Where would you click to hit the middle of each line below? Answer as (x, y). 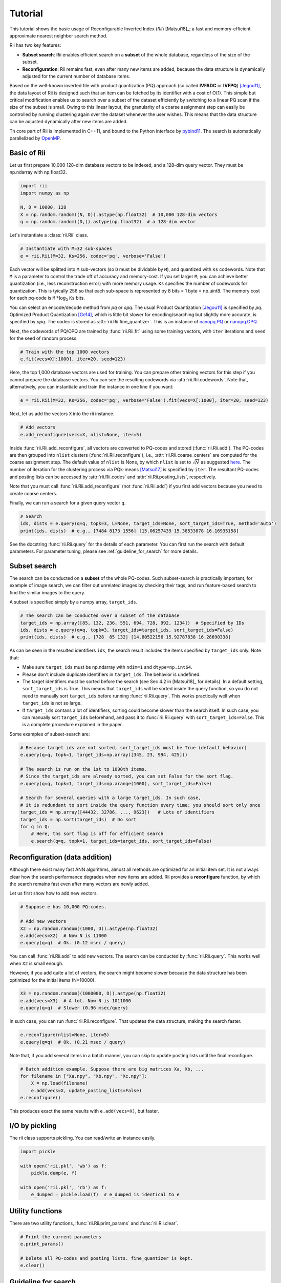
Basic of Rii (28, 153)
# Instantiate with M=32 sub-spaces (66, 249)
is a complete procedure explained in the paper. (72, 725)
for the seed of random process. (44, 338)
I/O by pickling (33, 1126)
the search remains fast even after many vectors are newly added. (79, 884)
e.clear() (33, 1266)
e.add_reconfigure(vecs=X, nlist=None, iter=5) (81, 434)
